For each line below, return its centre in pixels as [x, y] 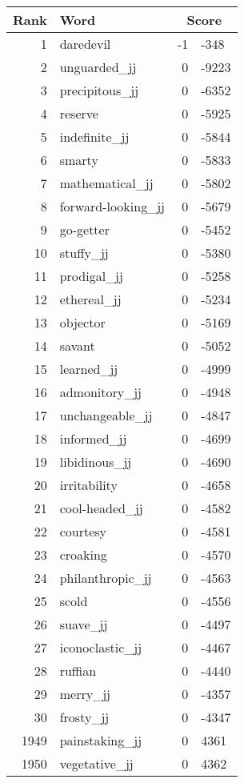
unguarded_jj [98, 67]
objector [82, 322]
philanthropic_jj [106, 578]
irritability [88, 485]
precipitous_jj [99, 90]
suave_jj [84, 624]
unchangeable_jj [106, 415]
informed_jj [93, 438]
